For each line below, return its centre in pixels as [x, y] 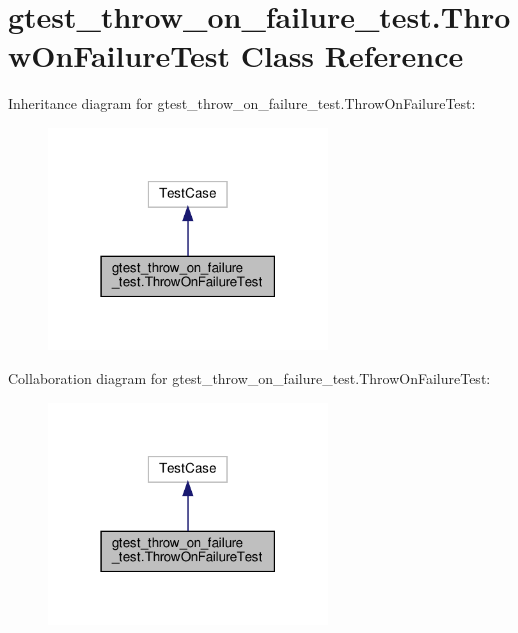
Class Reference [352, 55]
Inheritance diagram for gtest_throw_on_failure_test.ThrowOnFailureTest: [242, 103]
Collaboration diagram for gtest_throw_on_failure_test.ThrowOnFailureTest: [249, 377]
